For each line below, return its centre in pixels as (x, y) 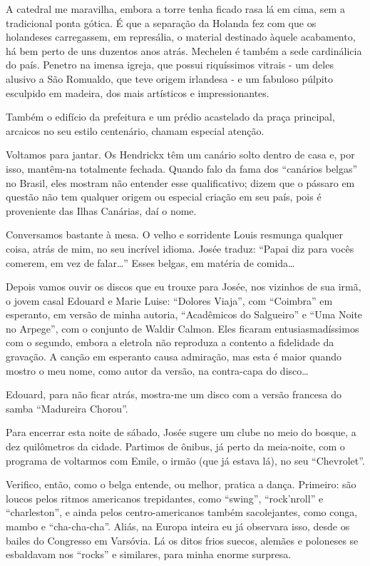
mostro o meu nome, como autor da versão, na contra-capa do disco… (157, 370)
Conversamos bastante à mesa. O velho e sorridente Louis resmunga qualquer (174, 234)
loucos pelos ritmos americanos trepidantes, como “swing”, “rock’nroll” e (165, 498)
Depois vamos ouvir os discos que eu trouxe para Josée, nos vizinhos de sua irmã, (184, 287)
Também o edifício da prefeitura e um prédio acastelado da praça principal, (170, 117)
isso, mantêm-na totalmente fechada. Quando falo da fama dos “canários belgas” (182, 168)
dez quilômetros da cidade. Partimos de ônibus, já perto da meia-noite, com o (175, 446)
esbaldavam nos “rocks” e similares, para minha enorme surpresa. (149, 554)
